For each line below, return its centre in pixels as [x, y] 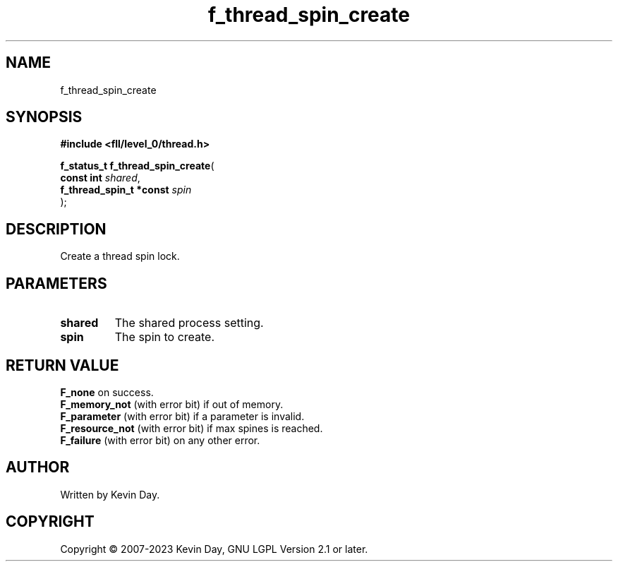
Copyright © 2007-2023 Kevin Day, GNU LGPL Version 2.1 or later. [214, 549]
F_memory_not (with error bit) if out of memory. [172, 404]
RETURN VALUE [62, 365]
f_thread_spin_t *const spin [126, 190]
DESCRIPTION [56, 229]
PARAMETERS [56, 283]
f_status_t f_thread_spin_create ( [137, 166]
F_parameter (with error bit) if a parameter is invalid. [182, 416]
